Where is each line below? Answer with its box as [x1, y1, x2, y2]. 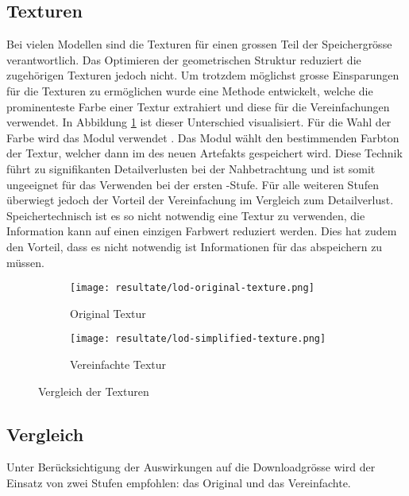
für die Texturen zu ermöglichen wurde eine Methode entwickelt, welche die [6, 82, 373, 99]
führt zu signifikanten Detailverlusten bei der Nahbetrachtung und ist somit [6, 160, 376, 176]
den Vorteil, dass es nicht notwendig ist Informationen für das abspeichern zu [6, 238, 383, 254]
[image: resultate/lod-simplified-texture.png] [70, 333, 326, 345]
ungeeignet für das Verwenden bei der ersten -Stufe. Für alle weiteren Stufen [6, 176, 379, 192]
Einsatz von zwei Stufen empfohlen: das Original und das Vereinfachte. [6, 475, 351, 490]
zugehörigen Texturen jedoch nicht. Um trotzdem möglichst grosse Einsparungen [6, 67, 399, 83]
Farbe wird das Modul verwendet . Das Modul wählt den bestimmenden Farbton [6, 129, 399, 145]
